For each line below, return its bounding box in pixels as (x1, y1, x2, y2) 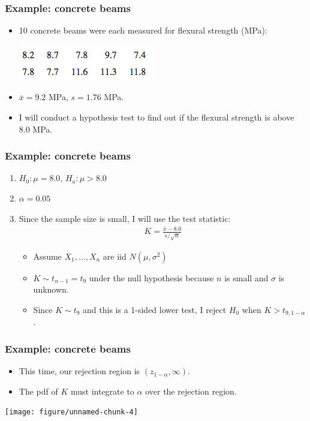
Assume (33, 249, 62, 262)
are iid (103, 249, 127, 262)
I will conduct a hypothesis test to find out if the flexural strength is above (19, 111, 294, 123)
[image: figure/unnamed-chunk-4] (5, 408, 138, 417)
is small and (224, 271, 269, 284)
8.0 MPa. (19, 122, 53, 135)
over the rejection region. (145, 384, 237, 397)
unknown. (33, 283, 69, 296)
